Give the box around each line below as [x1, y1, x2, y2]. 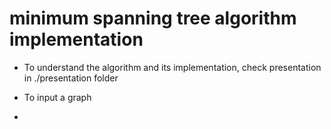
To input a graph [23, 91, 92, 103]
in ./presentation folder [23, 72, 119, 84]
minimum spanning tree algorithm [9, 7, 297, 30]
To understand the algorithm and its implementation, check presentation [23, 61, 322, 73]
